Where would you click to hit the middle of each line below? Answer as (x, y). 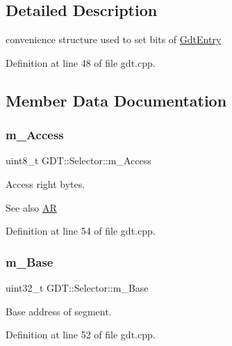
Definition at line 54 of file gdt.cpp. (81, 231)
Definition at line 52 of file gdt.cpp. (81, 335)
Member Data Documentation (116, 100)
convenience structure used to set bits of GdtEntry (114, 39)
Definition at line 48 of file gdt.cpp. (81, 62)
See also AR (31, 207)
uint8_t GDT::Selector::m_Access (78, 160)
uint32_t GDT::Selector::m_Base (77, 287)
